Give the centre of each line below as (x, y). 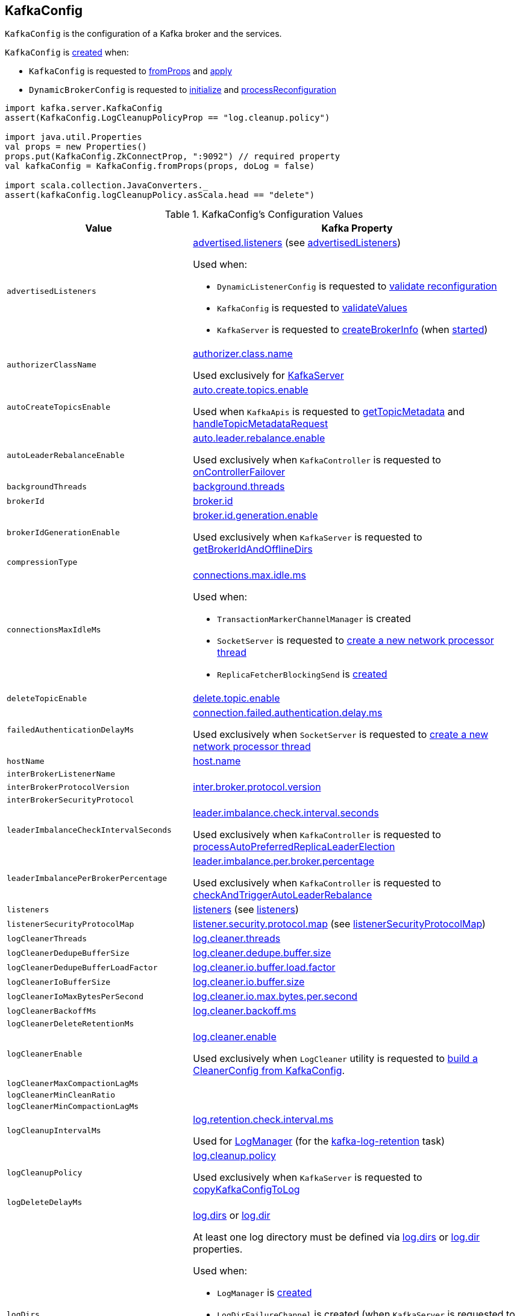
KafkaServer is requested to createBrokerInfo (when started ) (352, 330)
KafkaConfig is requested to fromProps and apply (131, 71)
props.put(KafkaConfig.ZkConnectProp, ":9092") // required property (173, 157)
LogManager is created (265, 1293)
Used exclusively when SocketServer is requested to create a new (341, 735)
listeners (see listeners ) (246, 910)
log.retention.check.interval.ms (263, 1120)
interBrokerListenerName (61, 774)
